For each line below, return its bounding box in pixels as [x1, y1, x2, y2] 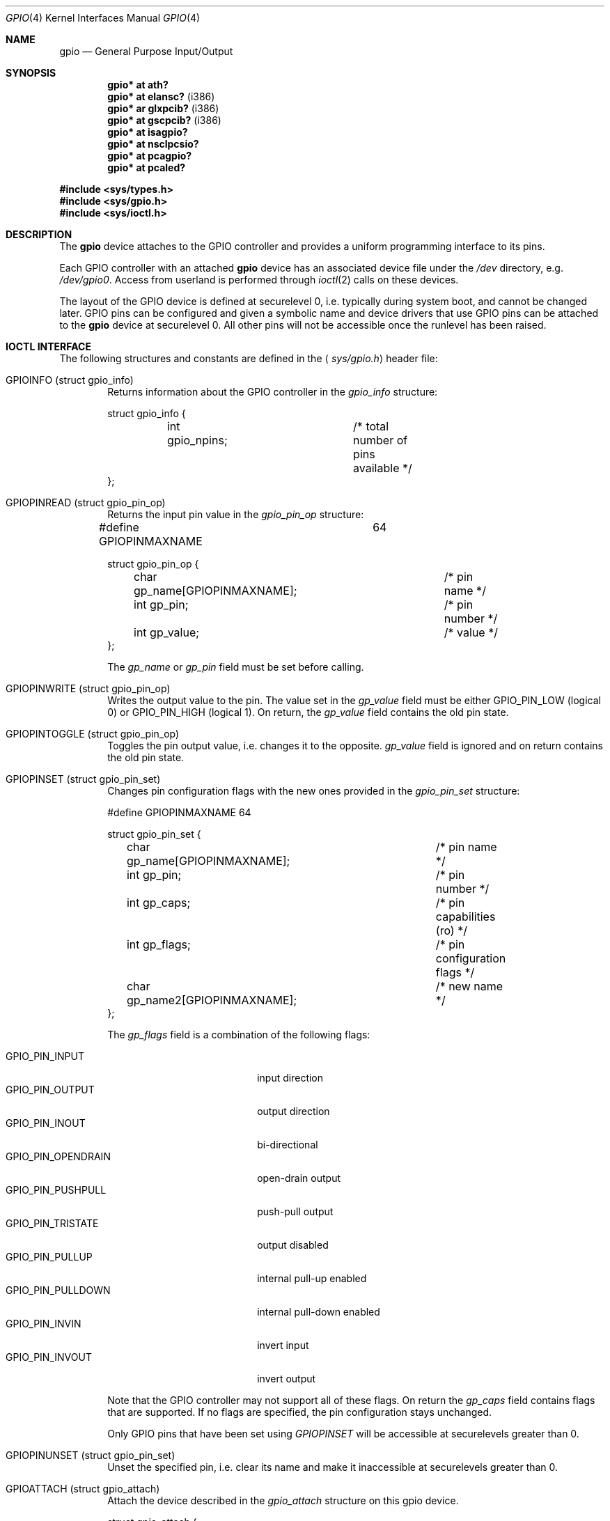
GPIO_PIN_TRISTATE [6, 1217, 99, 1229]
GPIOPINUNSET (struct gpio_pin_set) [6, 1449, 175, 1461]
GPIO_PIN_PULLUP [6, 1251, 93, 1263]
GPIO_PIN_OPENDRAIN [6, 1150, 111, 1162]
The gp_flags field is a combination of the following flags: [107, 1029, 370, 1040]
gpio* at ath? [107, 79, 169, 91]
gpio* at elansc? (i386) [107, 91, 215, 102]
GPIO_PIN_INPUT [6, 1050, 84, 1062]
